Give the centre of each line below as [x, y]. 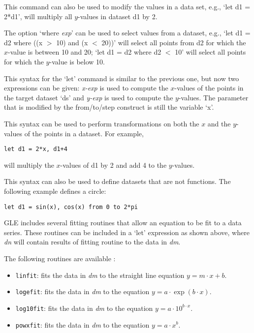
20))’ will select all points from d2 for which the [174, 42]
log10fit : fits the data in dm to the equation [84, 308]
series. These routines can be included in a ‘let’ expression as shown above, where [127, 232]
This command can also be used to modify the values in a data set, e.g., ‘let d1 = [127, 6]
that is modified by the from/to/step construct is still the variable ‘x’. [109, 107]
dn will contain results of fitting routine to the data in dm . [92, 242]
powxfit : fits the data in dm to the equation [82, 324]
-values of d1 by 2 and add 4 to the [113, 165]
